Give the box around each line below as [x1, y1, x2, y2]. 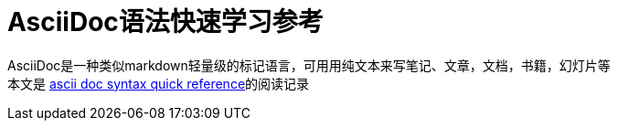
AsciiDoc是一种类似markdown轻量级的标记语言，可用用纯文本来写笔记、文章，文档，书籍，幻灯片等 [7, 57, 611, 73]
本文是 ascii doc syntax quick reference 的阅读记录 [7, 75, 310, 91]
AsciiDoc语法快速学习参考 [7, 6, 324, 37]
